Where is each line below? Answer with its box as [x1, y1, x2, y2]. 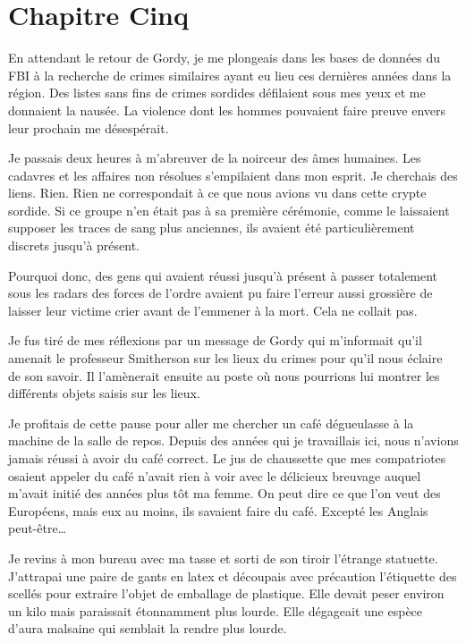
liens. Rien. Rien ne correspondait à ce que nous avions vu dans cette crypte [8, 183, 427, 202]
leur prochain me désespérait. [8, 118, 169, 137]
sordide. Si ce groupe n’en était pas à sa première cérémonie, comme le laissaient [8, 200, 450, 219]
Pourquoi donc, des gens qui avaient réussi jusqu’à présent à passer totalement [8, 266, 438, 284]
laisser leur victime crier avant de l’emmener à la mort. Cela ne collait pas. [8, 300, 418, 319]
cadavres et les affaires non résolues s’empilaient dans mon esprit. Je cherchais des [8, 165, 458, 184]
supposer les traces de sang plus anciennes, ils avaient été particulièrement [8, 218, 415, 237]
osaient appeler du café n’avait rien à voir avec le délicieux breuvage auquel [8, 466, 421, 485]
